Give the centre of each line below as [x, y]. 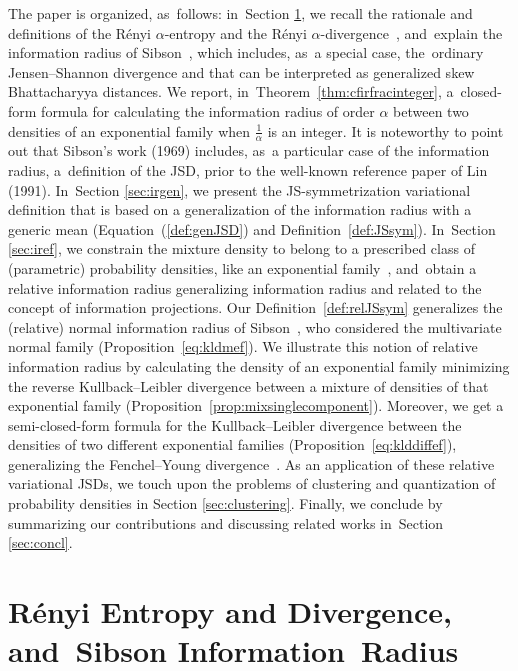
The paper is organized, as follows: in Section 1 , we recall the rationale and [240, 13]
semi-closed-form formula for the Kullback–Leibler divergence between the [235, 424]
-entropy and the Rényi [235, 32]
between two [431, 110]
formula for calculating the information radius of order [208, 110]
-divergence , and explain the [411, 32]
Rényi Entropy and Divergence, [230, 611]
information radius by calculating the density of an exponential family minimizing [259, 365]
